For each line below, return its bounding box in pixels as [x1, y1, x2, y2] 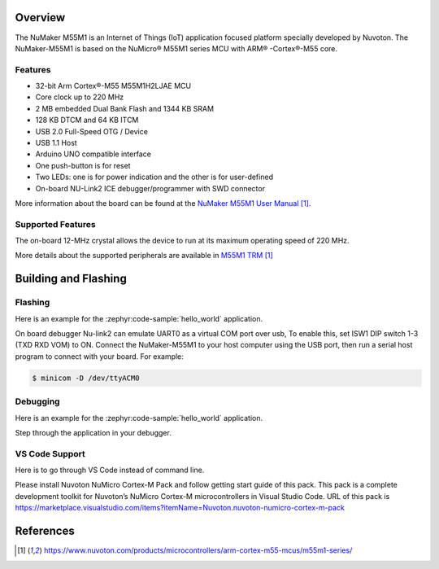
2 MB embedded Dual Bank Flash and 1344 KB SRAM [35, 103, 215, 113]
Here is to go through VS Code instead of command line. [15, 465, 205, 475]
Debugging [15, 396, 60, 407]
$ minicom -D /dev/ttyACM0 [32, 373, 140, 383]
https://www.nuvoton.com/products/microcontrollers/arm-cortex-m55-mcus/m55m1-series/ [43, 545, 353, 555]
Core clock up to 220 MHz [35, 92, 124, 102]
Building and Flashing [15, 272, 128, 286]
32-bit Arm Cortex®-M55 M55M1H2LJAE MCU [35, 81, 191, 91]
